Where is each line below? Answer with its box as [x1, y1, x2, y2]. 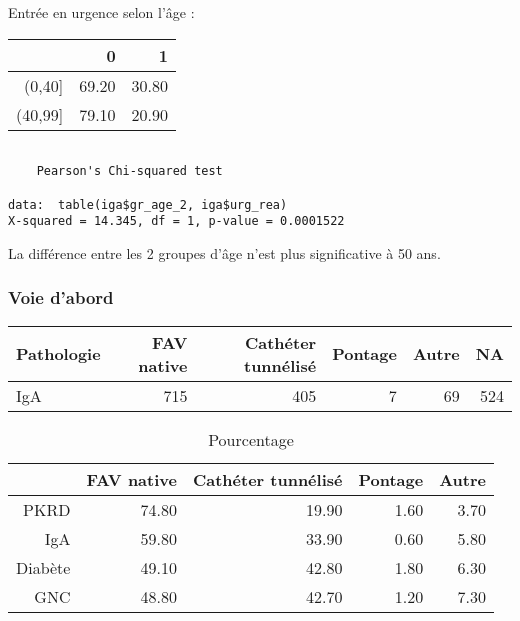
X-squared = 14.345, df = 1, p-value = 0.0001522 [8, 214, 345, 229]
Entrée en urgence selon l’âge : [8, 2, 195, 22]
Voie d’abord [8, 285, 114, 310]
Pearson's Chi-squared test [36, 164, 223, 179]
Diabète [16, 555, 71, 579]
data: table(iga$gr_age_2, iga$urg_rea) [8, 197, 288, 212]
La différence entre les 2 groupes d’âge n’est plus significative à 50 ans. [8, 242, 441, 263]
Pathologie [16, 342, 101, 366]
